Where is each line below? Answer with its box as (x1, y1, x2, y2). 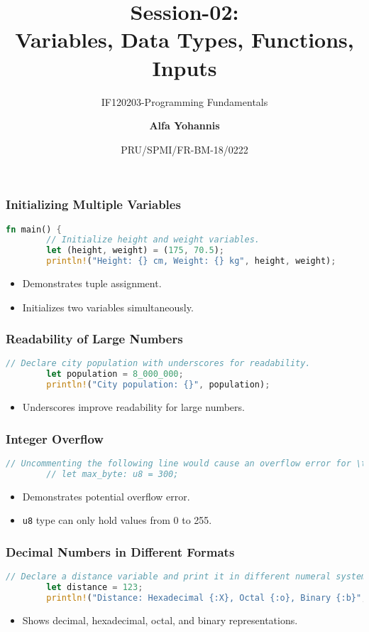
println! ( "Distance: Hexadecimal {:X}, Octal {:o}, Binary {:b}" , (46, 592, 367, 603)
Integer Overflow (6, 429, 104, 447)
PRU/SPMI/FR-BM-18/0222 (121, 141, 248, 156)
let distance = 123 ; (46, 582, 143, 593)
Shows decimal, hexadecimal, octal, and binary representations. (22, 612, 298, 627)
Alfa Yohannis (149, 118, 220, 133)
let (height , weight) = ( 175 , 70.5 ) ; (46, 245, 224, 256)
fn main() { (6, 224, 62, 235)
